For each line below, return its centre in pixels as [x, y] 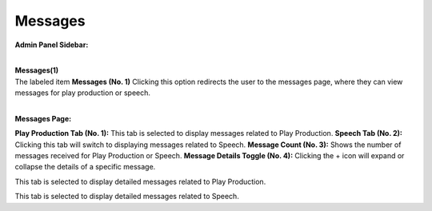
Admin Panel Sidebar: [52, 45]
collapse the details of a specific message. [85, 167]
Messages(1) [37, 70]
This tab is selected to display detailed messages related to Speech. [127, 197]
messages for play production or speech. [83, 93]
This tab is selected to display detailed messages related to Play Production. [140, 181]
